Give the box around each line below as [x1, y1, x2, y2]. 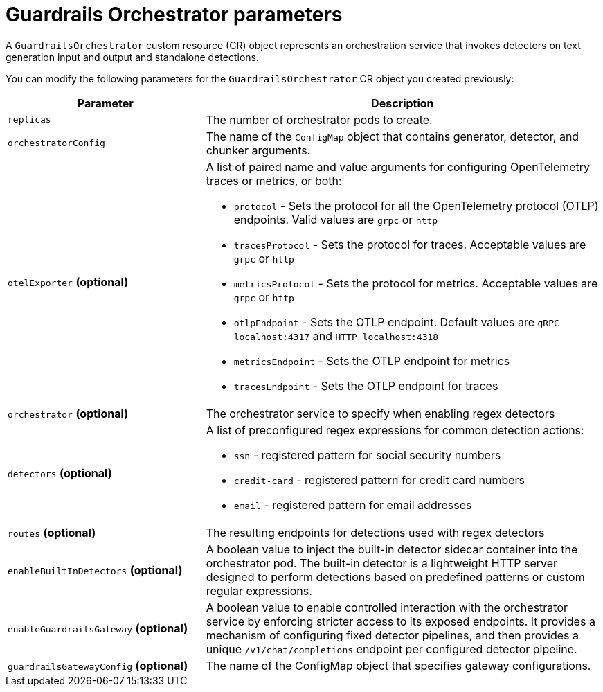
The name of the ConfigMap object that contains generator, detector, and [206, 129, 579, 143]
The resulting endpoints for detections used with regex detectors [206, 525, 545, 540]
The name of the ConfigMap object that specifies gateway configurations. [206, 658, 591, 673]
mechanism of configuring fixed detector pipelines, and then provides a [206, 628, 579, 642]
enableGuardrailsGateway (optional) [8, 621, 188, 635]
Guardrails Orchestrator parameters [6, 3, 343, 26]
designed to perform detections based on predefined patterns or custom [206, 569, 585, 584]
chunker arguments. [206, 143, 311, 157]
